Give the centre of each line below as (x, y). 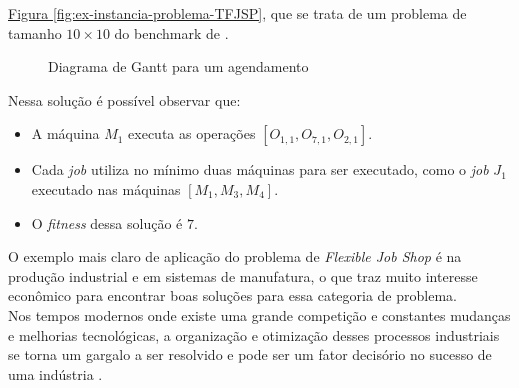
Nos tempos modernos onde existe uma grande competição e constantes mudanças (259, 314)
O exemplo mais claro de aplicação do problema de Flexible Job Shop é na (235, 256)
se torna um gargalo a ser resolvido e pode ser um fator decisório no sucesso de (250, 354)
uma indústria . (55, 373)
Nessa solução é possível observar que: (124, 99)
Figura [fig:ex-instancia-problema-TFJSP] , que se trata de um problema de (237, 13)
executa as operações (192, 133)
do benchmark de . (171, 32)
